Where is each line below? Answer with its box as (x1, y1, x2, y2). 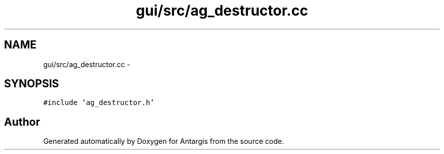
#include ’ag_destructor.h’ (43, 98, 155, 107)
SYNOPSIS (4, 77, 59, 90)
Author (4, 115, 40, 128)
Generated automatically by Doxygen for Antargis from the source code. (43, 137, 284, 146)
